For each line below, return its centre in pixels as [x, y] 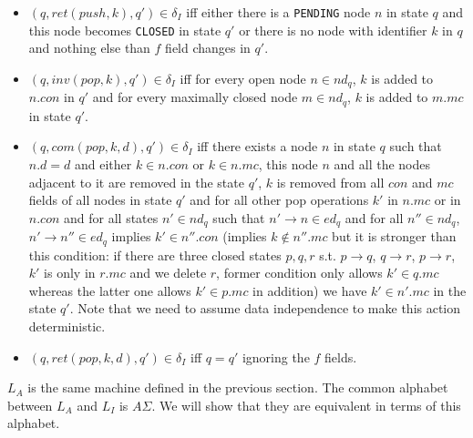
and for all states [111, 217]
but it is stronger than [394, 236]
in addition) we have [310, 290]
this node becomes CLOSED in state [125, 30]
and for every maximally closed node [195, 97]
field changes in [208, 48]
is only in [70, 273]
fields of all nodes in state [100, 200]
